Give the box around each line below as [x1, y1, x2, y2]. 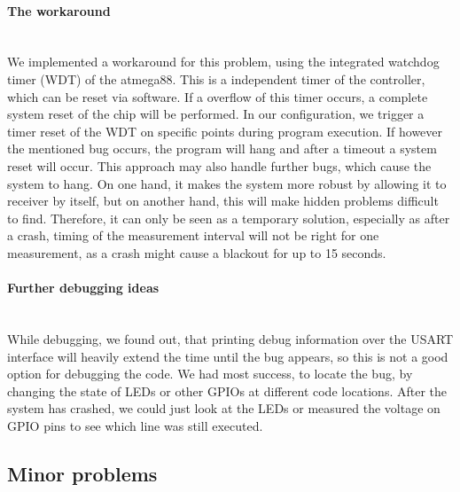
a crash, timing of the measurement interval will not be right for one [7, 226, 379, 245]
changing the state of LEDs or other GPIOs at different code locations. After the [7, 381, 447, 400]
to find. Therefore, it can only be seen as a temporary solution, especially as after [7, 208, 450, 227]
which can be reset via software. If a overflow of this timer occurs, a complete [7, 87, 428, 105]
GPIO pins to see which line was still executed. [7, 416, 263, 434]
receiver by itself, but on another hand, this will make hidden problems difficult [7, 191, 439, 210]
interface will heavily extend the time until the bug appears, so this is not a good [7, 347, 448, 365]
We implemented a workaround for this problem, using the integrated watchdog [7, 52, 440, 71]
